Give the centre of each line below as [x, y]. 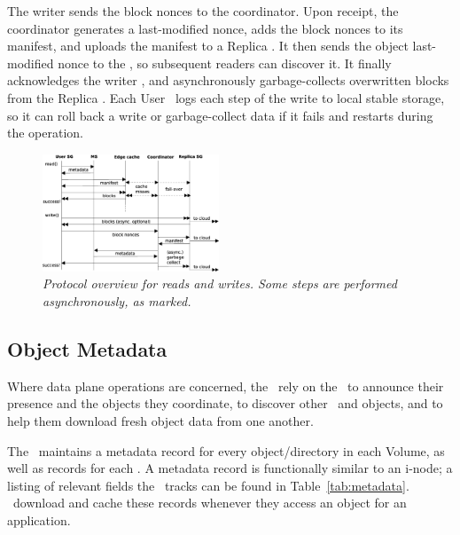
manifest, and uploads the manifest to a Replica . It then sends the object [208, 46]
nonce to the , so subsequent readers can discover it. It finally [225, 63]
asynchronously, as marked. [117, 301]
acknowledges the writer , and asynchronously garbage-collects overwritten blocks [228, 80]
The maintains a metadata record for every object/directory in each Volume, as [226, 450]
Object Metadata [87, 349]
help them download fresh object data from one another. [160, 421]
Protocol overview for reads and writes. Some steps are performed [220, 283]
